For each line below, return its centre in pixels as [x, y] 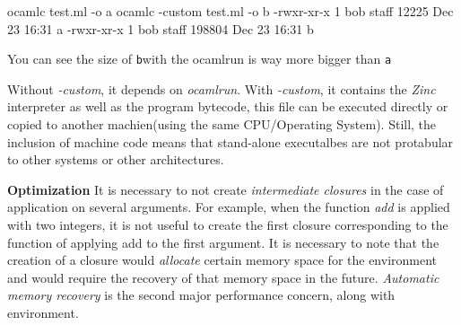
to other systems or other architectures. [116, 159]
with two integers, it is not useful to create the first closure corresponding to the [228, 224]
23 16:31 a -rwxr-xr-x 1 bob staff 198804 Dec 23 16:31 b [161, 28]
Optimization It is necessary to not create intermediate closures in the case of [226, 189]
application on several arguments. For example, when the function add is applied [229, 207]
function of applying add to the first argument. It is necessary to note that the [223, 242]
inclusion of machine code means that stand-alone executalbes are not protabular [230, 141]
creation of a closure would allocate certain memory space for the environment [222, 260]
